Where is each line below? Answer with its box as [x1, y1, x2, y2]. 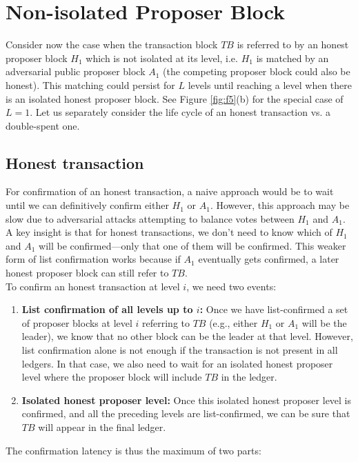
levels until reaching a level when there [188, 77, 352, 92]
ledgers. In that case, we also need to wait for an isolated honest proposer [21, 356, 333, 370]
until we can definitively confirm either [6, 198, 169, 212]
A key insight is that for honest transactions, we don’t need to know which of [6, 225, 332, 239]
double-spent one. [6, 118, 80, 132]
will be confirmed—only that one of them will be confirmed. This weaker [39, 238, 346, 252]
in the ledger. [221, 370, 277, 384]
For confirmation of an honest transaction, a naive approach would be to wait [6, 184, 334, 199]
